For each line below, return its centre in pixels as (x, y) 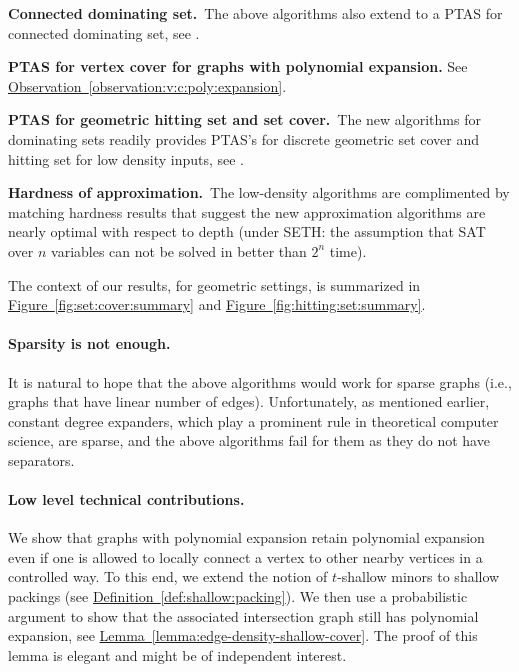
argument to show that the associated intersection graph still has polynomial (243, 615)
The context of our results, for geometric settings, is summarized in (214, 284)
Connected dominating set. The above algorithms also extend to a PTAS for (255, 13)
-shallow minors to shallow (418, 576)
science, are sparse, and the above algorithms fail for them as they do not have (249, 440)
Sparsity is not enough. (89, 343)
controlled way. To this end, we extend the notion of (168, 576)
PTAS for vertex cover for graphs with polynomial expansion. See (238, 66)
